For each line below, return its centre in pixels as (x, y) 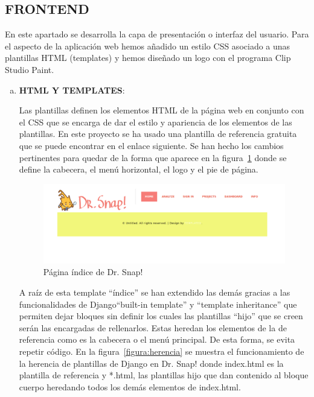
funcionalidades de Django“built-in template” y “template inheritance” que (158, 304)
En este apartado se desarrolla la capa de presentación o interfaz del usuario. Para (157, 34)
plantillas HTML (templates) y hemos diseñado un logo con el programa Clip (148, 58)
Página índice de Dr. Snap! (93, 272)
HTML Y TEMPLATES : (72, 90)
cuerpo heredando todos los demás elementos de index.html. (130, 386)
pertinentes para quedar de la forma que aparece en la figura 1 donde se (153, 157)
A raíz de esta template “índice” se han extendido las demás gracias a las (155, 292)
